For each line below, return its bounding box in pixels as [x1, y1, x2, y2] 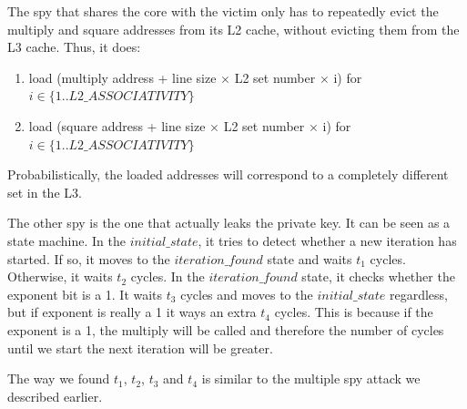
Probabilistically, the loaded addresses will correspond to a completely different [7, 165, 449, 184]
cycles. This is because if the [274, 302, 433, 322]
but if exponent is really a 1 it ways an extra [7, 302, 257, 322]
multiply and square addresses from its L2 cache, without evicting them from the [7, 19, 460, 38]
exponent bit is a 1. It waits [7, 284, 163, 303]
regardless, [389, 284, 448, 303]
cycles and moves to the [180, 284, 313, 303]
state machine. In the [7, 230, 126, 250]
